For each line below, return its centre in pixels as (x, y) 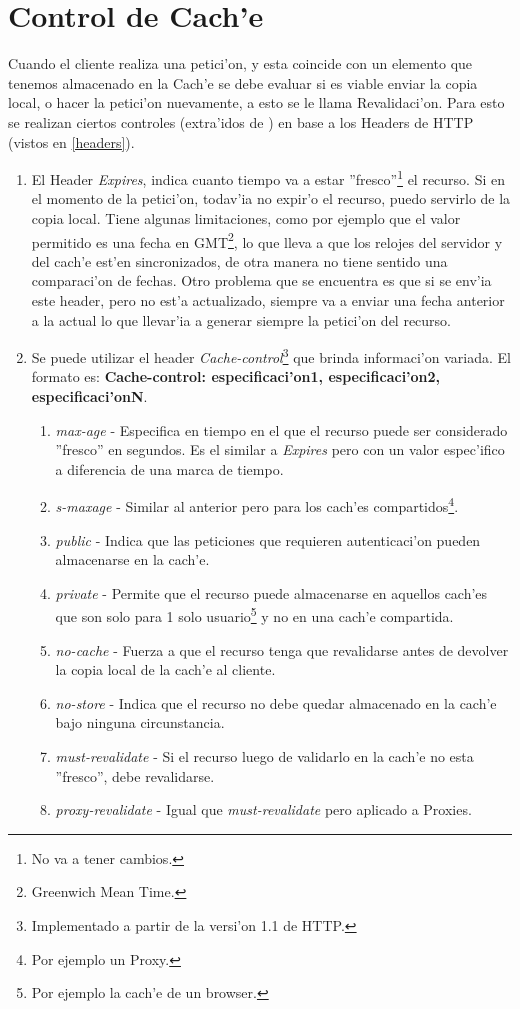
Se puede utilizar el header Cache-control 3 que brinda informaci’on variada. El (271, 355)
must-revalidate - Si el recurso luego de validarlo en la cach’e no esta (264, 756)
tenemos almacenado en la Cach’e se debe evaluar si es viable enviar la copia (243, 82)
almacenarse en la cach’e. (132, 559)
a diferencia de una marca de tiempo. (169, 468)
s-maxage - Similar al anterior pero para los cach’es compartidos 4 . (257, 505)
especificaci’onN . (89, 396)
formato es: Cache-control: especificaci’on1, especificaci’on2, (236, 376)
